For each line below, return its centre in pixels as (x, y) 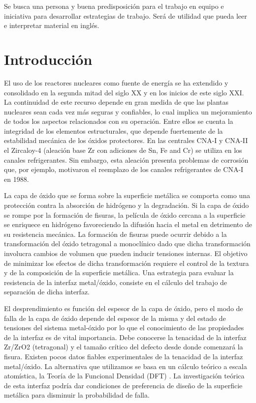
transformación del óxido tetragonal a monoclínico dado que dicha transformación (127, 244)
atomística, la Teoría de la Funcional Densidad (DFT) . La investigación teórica (124, 376)
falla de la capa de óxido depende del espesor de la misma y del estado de (115, 318)
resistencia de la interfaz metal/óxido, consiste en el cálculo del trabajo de (116, 282)
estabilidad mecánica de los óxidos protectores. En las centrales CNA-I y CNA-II (126, 140)
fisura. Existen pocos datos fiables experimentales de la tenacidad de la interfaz (124, 356)
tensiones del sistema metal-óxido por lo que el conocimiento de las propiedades (124, 328)
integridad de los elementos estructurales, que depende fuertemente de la (113, 130)
